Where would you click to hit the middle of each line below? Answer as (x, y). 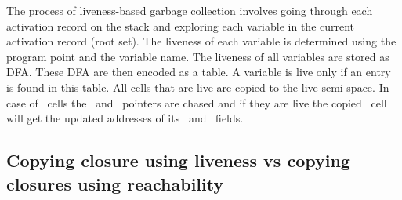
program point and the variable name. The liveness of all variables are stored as (198, 56)
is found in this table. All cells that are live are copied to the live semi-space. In (198, 87)
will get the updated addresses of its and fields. (125, 118)
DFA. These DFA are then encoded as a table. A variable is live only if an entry (199, 72)
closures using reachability (115, 183)
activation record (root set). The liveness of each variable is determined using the (201, 41)
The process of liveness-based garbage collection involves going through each (190, 10)
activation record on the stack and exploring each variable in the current (181, 25)
